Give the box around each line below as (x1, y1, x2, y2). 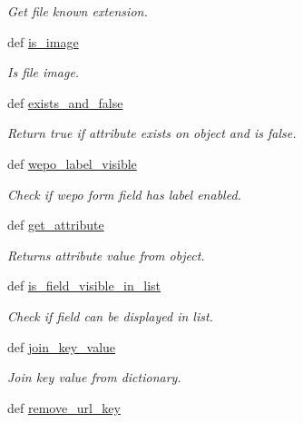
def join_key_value (7, 337, 116, 356)
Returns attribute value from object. (7, 245, 205, 264)
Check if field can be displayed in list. (7, 306, 213, 325)
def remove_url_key (7, 398, 121, 417)
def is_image (7, 32, 79, 51)
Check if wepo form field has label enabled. (7, 184, 241, 203)
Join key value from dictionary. (7, 368, 181, 387)
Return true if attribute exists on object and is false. (7, 123, 297, 143)
